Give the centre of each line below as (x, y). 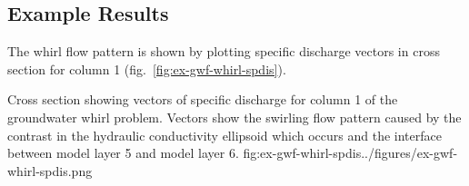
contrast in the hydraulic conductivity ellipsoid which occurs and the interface (225, 135)
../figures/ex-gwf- (409, 153)
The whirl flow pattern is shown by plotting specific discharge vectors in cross (224, 51)
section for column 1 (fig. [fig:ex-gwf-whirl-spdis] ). (147, 69)
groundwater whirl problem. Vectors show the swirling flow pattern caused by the (234, 117)
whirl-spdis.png (50, 170)
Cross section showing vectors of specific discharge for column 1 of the (203, 99)
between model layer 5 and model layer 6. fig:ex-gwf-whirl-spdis (185, 153)
